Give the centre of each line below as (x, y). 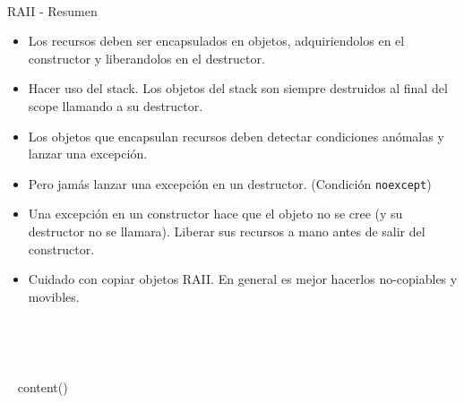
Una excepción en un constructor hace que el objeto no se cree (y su (215, 214)
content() (43, 386)
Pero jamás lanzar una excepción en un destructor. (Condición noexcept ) (230, 183)
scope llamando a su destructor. (116, 105)
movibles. (54, 296)
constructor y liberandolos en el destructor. (146, 58)
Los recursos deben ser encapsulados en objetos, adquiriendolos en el (216, 41)
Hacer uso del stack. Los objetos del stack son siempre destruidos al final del (238, 88)
